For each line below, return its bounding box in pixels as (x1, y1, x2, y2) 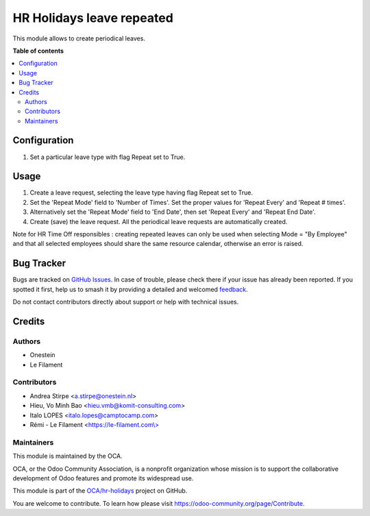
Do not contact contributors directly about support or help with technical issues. (12, 298, 239, 306)
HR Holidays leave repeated (12, 10, 174, 25)
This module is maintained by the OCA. (12, 452, 123, 460)
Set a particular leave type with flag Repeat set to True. (29, 153, 186, 161)
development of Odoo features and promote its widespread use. (12, 474, 194, 482)
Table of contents (12, 47, 64, 55)
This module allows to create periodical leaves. (12, 34, 145, 42)
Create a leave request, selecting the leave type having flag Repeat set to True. (29, 188, 254, 197)
